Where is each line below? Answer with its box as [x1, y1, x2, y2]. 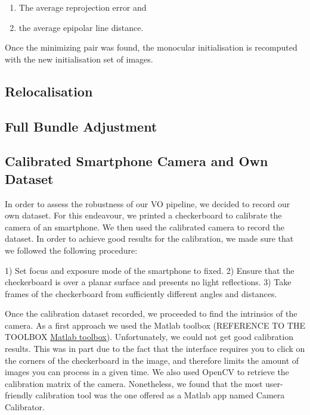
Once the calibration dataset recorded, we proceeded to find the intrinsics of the [5, 307, 297, 320]
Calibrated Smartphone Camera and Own [5, 152, 268, 170]
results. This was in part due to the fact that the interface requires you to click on [5, 342, 305, 355]
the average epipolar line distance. [18, 21, 144, 33]
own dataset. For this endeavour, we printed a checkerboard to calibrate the [5, 209, 282, 221]
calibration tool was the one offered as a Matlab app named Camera [35, 389, 285, 401]
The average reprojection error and [18, 1, 147, 13]
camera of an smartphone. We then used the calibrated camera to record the [5, 220, 284, 233]
